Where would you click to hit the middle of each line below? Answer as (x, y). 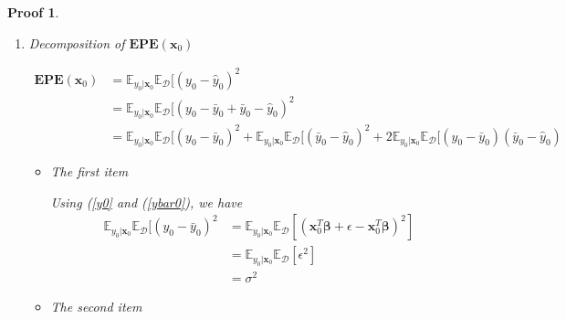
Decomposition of (77, 43)
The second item (96, 306)
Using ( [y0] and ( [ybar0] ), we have (147, 202)
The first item (89, 171)
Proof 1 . (33, 12)
